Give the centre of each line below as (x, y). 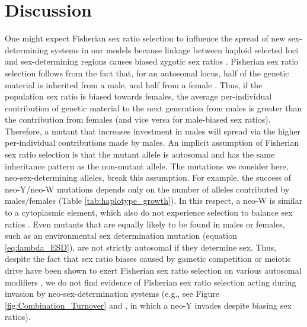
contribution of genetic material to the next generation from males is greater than (153, 108)
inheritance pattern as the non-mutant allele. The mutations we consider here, (147, 166)
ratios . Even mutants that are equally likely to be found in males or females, (145, 224)
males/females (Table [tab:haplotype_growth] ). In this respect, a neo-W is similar (154, 201)
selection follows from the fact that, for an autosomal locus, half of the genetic (147, 73)
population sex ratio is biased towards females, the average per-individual (138, 96)
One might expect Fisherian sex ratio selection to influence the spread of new (145, 38)
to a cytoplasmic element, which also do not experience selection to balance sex (149, 212)
